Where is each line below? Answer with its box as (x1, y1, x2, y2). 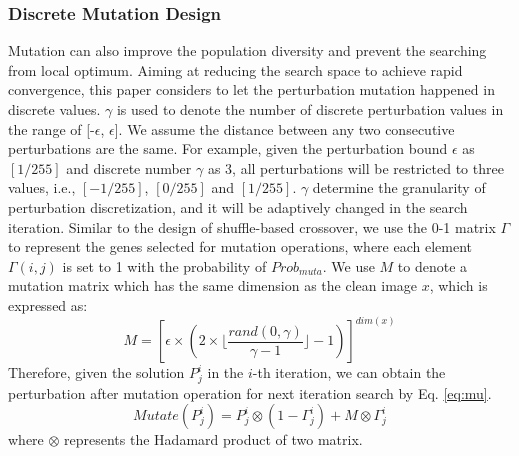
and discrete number (66, 157, 192, 178)
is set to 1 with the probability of (62, 255, 267, 276)
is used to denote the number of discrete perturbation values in (116, 99, 504, 119)
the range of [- (8, 118, 95, 139)
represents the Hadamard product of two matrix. (64, 429, 363, 450)
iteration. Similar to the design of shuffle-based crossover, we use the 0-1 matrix (8, 216, 496, 237)
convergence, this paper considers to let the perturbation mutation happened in (8, 79, 495, 100)
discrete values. (8, 99, 101, 119)
